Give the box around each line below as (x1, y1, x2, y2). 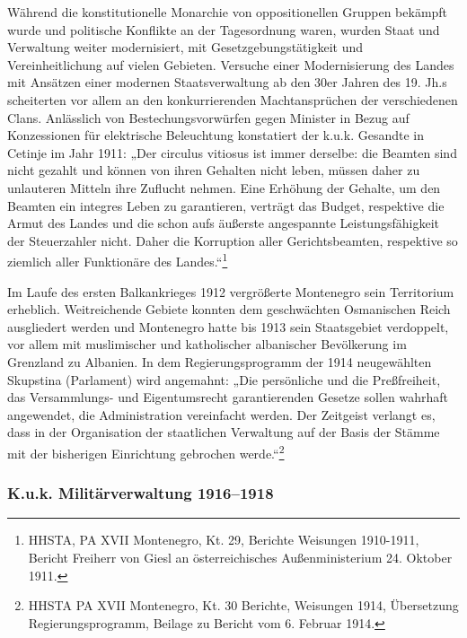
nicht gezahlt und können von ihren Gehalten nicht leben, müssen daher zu (7, 161, 420, 179)
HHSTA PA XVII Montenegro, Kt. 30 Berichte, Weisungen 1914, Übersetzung (28, 596, 459, 615)
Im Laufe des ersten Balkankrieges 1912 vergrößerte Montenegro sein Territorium (7, 282, 454, 301)
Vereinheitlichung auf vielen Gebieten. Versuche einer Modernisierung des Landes (7, 55, 454, 74)
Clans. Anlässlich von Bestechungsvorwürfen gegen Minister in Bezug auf (7, 108, 410, 127)
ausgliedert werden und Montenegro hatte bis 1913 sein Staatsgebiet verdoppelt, (7, 317, 449, 336)
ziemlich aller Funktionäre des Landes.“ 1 (7, 249, 228, 270)
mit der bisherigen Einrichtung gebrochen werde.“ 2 (7, 441, 285, 462)
